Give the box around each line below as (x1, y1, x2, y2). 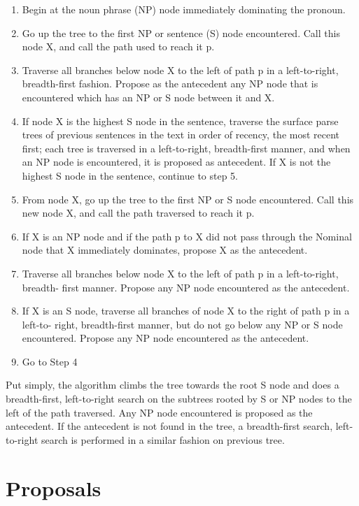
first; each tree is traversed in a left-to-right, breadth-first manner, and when (22, 140, 351, 155)
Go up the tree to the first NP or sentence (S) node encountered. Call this (22, 25, 340, 40)
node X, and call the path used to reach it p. (22, 39, 215, 54)
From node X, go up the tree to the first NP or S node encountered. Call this (22, 191, 354, 206)
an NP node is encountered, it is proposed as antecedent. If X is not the (22, 154, 331, 169)
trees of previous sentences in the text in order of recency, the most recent (22, 127, 340, 142)
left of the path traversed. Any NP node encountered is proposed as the (6, 405, 313, 419)
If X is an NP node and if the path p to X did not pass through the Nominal (22, 229, 352, 243)
